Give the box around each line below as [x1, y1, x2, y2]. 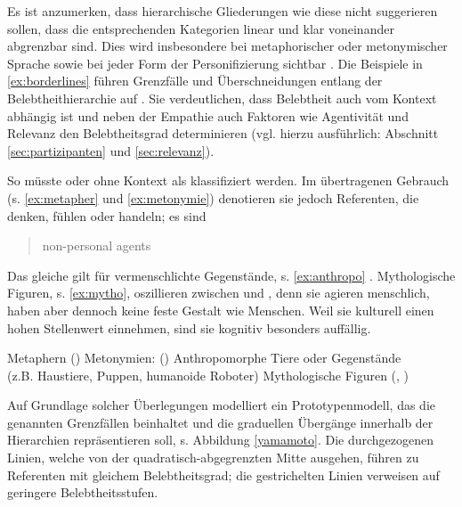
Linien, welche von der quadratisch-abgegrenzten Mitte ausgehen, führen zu [7, 448, 419, 467]
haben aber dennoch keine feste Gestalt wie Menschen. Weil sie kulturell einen [7, 300, 434, 319]
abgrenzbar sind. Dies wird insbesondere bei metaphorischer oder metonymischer [7, 37, 448, 55]
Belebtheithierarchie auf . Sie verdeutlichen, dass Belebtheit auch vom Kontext [7, 88, 437, 107]
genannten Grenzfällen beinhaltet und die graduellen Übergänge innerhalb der [7, 413, 434, 431]
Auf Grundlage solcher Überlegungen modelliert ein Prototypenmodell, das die [7, 396, 435, 414]
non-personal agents [42, 236, 151, 255]
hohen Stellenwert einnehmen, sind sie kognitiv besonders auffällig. [7, 318, 371, 337]
